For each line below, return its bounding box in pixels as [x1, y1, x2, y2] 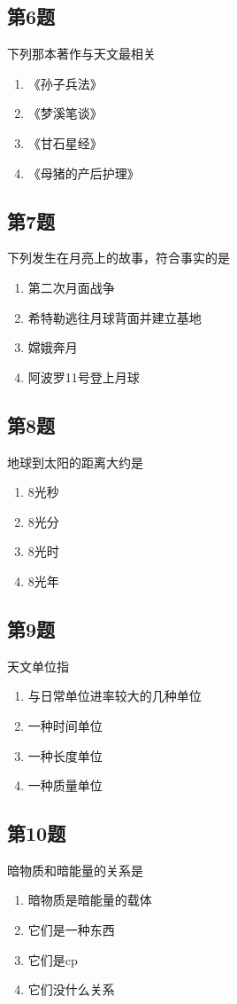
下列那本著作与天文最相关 [7, 44, 156, 63]
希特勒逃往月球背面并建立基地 [27, 308, 202, 326]
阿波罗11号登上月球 [27, 367, 140, 386]
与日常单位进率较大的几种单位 [27, 686, 202, 705]
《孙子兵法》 [27, 74, 103, 92]
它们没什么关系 [27, 980, 115, 999]
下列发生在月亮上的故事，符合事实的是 [7, 248, 230, 267]
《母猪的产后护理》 [27, 163, 140, 182]
